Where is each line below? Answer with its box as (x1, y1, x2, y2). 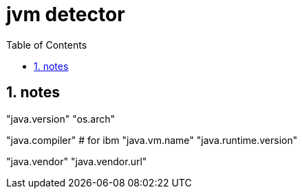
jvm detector (6, 3, 125, 26)
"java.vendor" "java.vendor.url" (6, 155, 147, 167)
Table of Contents (6, 38, 87, 51)
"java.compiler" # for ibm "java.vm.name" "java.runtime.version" (6, 134, 298, 146)
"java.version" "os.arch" (6, 112, 116, 125)
